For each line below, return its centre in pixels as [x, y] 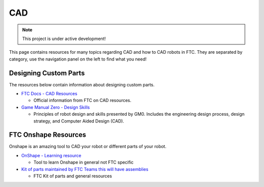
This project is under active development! [64, 39]
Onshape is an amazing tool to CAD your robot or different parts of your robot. [88, 146]
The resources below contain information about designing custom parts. [82, 84]
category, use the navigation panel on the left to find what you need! [78, 59]
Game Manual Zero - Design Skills [55, 107]
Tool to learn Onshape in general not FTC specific [84, 162]
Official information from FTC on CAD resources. [82, 101]
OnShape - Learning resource [51, 155]
